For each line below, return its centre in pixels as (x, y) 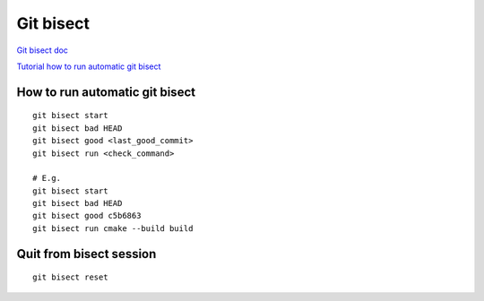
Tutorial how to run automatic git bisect (89, 66)
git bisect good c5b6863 (87, 216)
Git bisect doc (43, 50)
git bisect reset (70, 277)
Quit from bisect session (86, 254)
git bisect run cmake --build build (113, 228)
